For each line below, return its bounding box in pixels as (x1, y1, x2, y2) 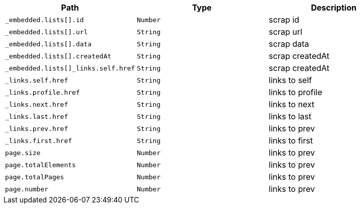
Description (311, 3, 356, 13)
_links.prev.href (5, 124, 68, 132)
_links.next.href (5, 100, 68, 108)
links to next (268, 99, 315, 109)
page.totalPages (5, 173, 64, 181)
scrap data (268, 39, 309, 49)
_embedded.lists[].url (5, 28, 88, 36)
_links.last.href (5, 112, 68, 120)
